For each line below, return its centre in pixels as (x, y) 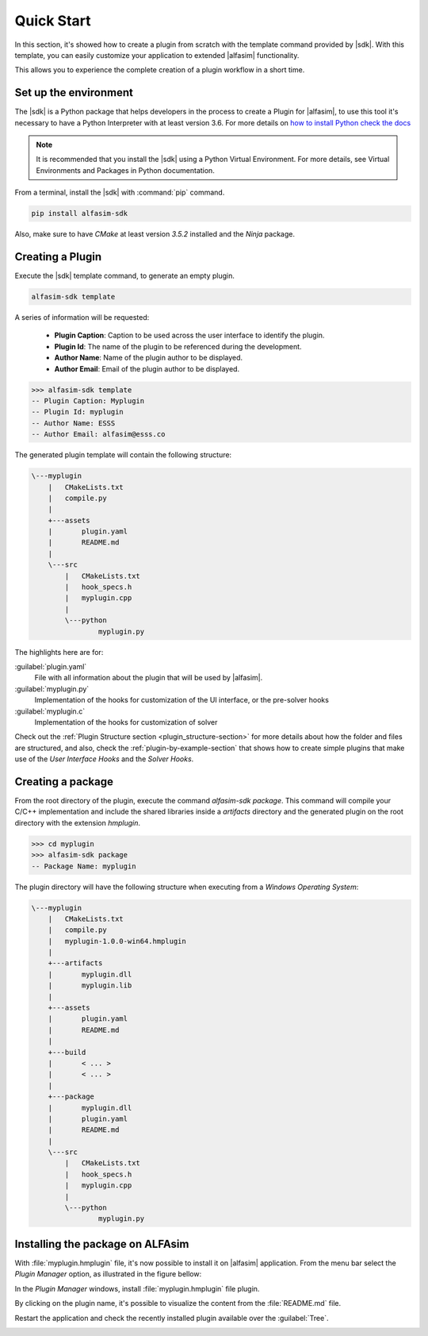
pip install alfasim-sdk (80, 214)
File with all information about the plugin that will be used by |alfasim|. (149, 678)
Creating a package (64, 782)
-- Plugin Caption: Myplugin (88, 400)
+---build (67, 1052)
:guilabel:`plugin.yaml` (51, 666)
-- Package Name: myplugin (84, 866)
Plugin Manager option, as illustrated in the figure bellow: (108, 1274)
